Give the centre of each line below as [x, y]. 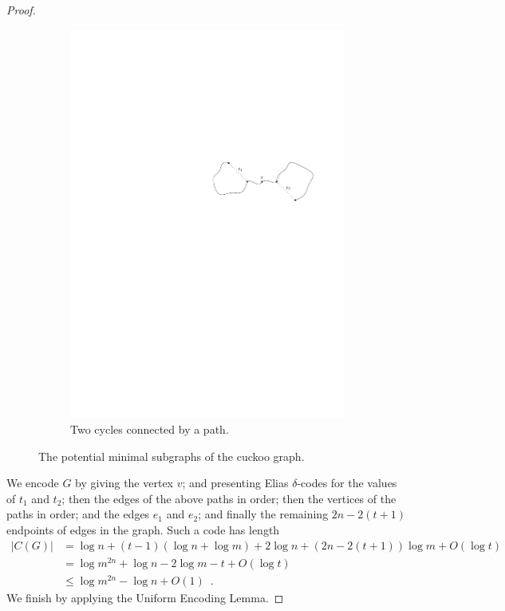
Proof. [21, 10]
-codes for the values [347, 483]
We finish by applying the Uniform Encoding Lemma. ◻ [145, 597]
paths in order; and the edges [78, 514]
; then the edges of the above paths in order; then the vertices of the [229, 498]
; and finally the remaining [263, 514]
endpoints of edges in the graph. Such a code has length [143, 529]
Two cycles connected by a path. [150, 428]
